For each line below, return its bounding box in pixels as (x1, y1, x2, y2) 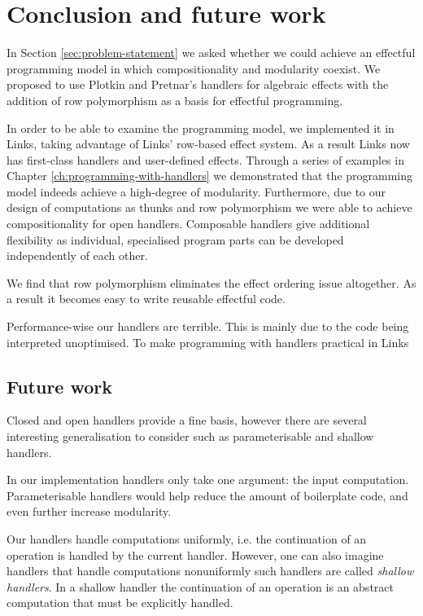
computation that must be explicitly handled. (7, 594, 233, 611)
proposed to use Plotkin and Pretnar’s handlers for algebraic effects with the (7, 76, 389, 93)
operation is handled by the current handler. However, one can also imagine (7, 546, 384, 563)
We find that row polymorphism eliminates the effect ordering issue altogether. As (7, 274, 416, 291)
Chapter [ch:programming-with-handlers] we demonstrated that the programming (7, 167, 413, 184)
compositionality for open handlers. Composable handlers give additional (7, 215, 370, 232)
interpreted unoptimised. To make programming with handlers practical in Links (7, 333, 409, 350)
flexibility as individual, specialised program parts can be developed (7, 231, 344, 248)
